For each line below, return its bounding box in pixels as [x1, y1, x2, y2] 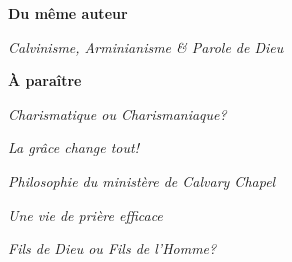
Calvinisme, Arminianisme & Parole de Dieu [8, 36, 284, 57]
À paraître [8, 70, 82, 91]
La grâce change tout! [8, 137, 139, 158]
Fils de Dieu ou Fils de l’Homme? [8, 238, 217, 259]
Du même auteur [8, 3, 128, 23]
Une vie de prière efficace [8, 204, 163, 225]
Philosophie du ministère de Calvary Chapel [8, 170, 276, 191]
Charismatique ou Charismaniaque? [8, 103, 227, 124]
